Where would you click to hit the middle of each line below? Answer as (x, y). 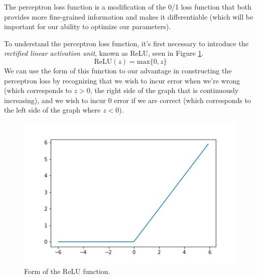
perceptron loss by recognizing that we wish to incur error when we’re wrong (122, 80)
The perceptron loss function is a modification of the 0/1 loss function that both (128, 7)
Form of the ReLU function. (67, 271)
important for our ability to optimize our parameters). (88, 26)
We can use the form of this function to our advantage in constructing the (118, 70)
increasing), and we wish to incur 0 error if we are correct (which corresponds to (127, 100)
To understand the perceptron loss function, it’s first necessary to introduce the (126, 43)
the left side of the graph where (52, 110)
